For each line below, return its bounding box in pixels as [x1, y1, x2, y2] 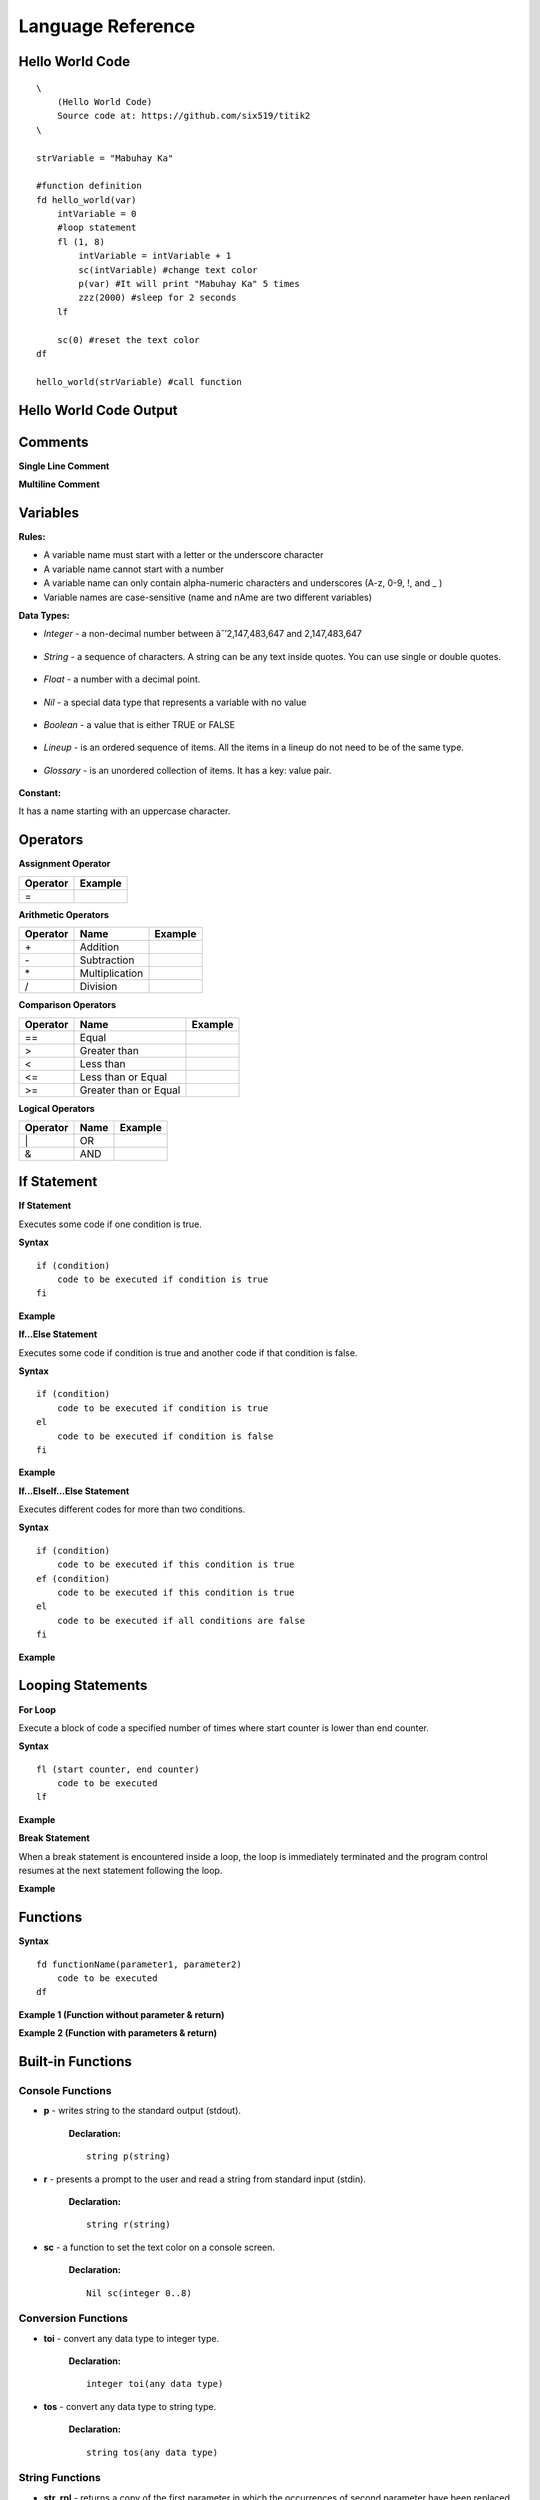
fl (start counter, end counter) [36, 1763, 200, 1775]
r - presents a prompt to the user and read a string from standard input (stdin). [43, 2173, 367, 2185]
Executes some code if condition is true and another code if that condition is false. [18, 1346, 358, 1359]
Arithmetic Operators [18, 908, 110, 920]
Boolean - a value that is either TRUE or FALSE [43, 718, 235, 730]
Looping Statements [18, 1677, 148, 1694]
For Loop [18, 1703, 57, 1715]
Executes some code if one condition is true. [18, 1218, 202, 1230]
